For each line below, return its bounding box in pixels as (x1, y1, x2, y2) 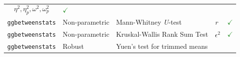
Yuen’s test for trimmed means (116, 41, 208, 51)
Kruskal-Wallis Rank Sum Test (116, 28, 208, 39)
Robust (63, 41, 84, 51)
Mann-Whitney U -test (116, 16, 182, 27)
